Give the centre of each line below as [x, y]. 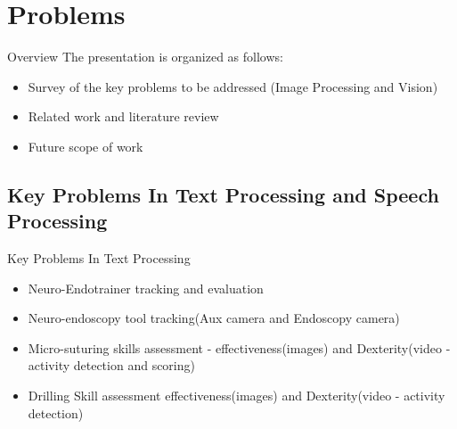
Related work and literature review [123, 116]
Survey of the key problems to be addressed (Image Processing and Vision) [233, 86]
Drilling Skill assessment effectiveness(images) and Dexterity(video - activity [237, 396]
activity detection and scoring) [111, 365]
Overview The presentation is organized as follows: [145, 57]
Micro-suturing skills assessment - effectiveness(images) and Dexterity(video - [239, 347]
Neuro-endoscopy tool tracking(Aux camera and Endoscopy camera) [214, 318]
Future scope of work [86, 146]
